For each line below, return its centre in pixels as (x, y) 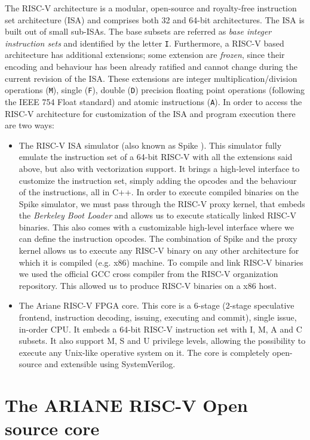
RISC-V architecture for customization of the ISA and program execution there (150, 113)
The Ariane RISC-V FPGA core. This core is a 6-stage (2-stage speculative (156, 305)
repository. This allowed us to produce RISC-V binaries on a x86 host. (148, 285)
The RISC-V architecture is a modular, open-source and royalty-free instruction (151, 8)
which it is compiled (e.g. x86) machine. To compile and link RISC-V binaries (161, 262)
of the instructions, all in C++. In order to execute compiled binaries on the (159, 192)
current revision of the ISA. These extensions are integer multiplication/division (151, 78)
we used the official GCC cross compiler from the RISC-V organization (148, 274)
